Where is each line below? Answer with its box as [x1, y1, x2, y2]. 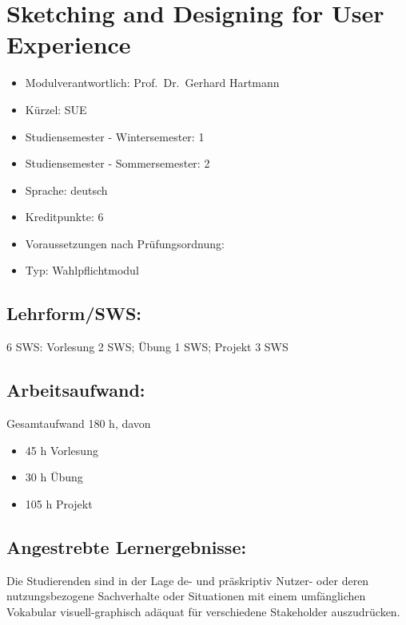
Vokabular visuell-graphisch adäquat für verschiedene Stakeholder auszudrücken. [6, 603, 400, 619]
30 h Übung [25, 469, 83, 485]
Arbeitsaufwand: [6, 378, 145, 402]
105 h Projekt [25, 495, 93, 512]
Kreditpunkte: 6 [25, 208, 104, 225]
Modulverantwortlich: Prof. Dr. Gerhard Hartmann [25, 74, 280, 91]
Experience [6, 28, 131, 61]
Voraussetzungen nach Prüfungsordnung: [25, 235, 225, 251]
